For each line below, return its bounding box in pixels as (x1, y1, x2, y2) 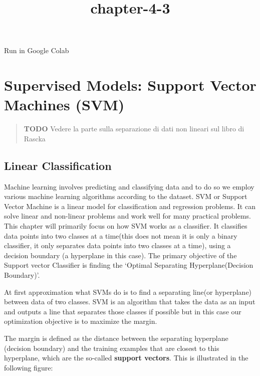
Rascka (24, 133, 46, 143)
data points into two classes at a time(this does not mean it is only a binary (4, 230, 237, 241)
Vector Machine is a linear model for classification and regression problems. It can (4, 201, 255, 211)
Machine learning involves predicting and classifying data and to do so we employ (4, 181, 254, 192)
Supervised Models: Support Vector (4, 75, 256, 95)
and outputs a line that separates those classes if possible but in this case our (4, 306, 241, 316)
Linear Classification (4, 157, 112, 173)
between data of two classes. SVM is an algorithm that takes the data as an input (4, 296, 255, 307)
